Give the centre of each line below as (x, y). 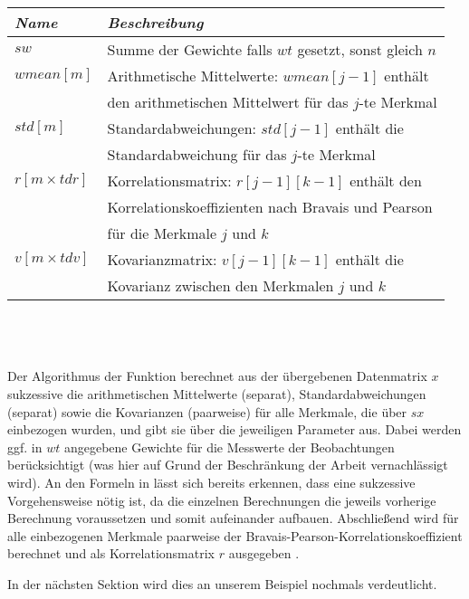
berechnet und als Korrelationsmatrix (111, 553)
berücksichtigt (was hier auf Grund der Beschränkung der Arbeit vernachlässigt (228, 465)
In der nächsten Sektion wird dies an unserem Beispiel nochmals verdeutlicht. (222, 583)
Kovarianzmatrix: (162, 259)
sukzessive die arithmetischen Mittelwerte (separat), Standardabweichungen (217, 393)
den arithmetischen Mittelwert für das (228, 101)
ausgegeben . (264, 553)
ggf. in (25, 447)
